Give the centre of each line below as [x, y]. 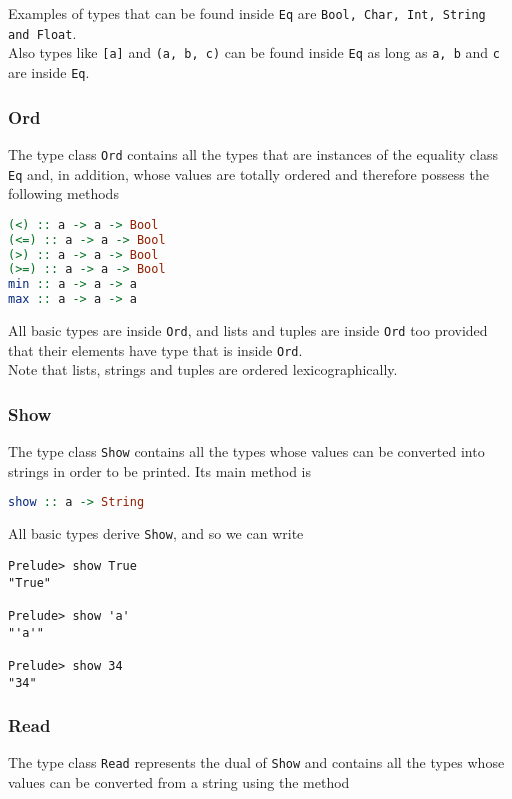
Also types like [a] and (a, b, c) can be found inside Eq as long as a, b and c [254, 52]
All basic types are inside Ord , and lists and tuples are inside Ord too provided [248, 330]
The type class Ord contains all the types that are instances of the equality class [253, 153]
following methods [63, 193]
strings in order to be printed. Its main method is [160, 470]
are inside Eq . [49, 71]
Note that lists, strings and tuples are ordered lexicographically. [203, 369]
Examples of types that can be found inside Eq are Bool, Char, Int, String [247, 13]
